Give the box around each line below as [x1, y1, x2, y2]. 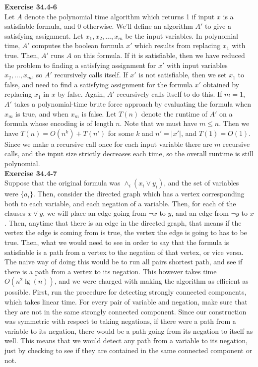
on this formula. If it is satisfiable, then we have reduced [73, 50, 245, 60]
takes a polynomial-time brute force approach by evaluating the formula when [14, 98, 251, 109]
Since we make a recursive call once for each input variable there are [4, 138, 212, 149]
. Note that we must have [120, 118, 197, 128]
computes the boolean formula [32, 40, 124, 51]
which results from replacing [134, 40, 221, 51]
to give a [205, 21, 231, 31]
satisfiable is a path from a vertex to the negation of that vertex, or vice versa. [4, 246, 244, 257]
